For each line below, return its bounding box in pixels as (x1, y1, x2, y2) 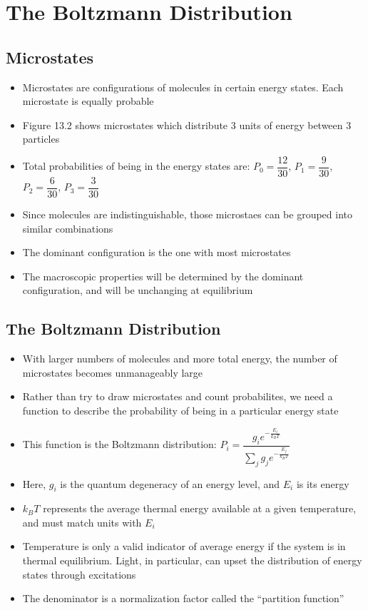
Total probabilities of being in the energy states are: (22, 158, 250, 173)
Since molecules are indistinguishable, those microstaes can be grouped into (22, 207, 352, 222)
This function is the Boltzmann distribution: (22, 437, 217, 452)
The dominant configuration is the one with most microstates (22, 245, 291, 260)
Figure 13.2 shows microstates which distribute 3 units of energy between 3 (22, 117, 352, 132)
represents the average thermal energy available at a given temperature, (43, 501, 357, 516)
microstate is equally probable (22, 93, 154, 108)
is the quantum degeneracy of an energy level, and (60, 476, 280, 491)
